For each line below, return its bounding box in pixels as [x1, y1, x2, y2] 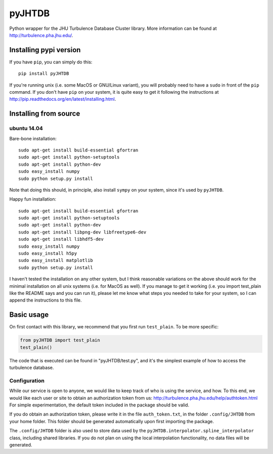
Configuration [9, 377, 45, 384]
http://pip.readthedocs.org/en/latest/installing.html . [9, 96, 116, 102]
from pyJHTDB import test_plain [20, 337, 101, 343]
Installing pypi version [9, 46, 81, 54]
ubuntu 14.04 [9, 125, 43, 132]
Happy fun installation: [9, 196, 57, 202]
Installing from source [9, 109, 80, 118]
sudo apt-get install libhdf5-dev [18, 236, 104, 242]
